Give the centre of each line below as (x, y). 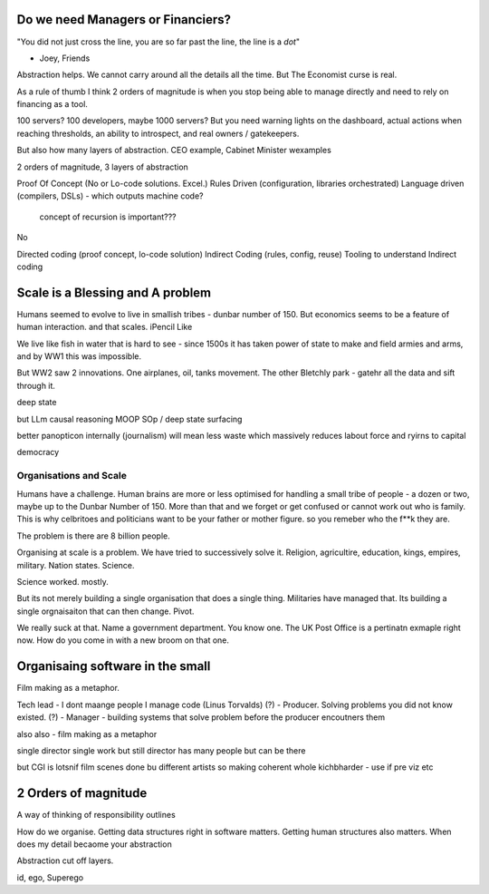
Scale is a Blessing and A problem (114, 292)
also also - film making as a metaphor (87, 734)
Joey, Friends (65, 58)
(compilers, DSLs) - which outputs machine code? (110, 196)
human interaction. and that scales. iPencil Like (105, 327)
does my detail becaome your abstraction (94, 844)
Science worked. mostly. (62, 581)
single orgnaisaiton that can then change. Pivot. (105, 611)
